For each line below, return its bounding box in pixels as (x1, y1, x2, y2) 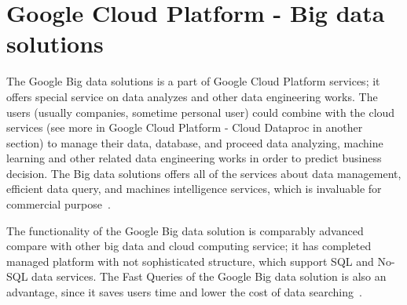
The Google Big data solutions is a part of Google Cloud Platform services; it (6, 73, 380, 89)
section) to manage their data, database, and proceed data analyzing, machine (6, 134, 383, 151)
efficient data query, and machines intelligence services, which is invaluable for (6, 180, 382, 197)
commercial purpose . (6, 196, 111, 212)
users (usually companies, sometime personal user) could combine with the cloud (6, 103, 395, 120)
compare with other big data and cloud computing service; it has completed (6, 238, 372, 254)
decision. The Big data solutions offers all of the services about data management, (6, 165, 401, 181)
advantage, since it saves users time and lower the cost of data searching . (6, 284, 362, 300)
